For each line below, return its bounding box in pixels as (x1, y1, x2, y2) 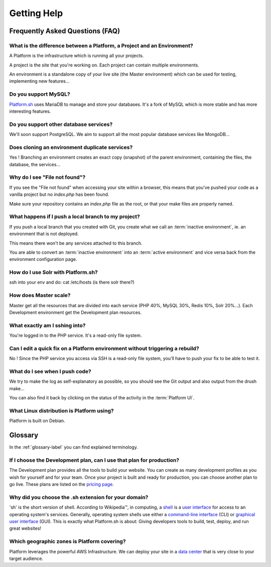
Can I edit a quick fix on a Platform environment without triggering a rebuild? (9, 345, 199, 352)
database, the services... (9, 161, 60, 167)
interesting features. (9, 108, 51, 114)
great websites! (9, 525, 42, 531)
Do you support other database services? (9, 121, 113, 128)
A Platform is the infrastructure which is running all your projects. (9, 53, 144, 59)
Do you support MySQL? (9, 91, 70, 98)
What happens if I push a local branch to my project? (9, 213, 141, 220)
